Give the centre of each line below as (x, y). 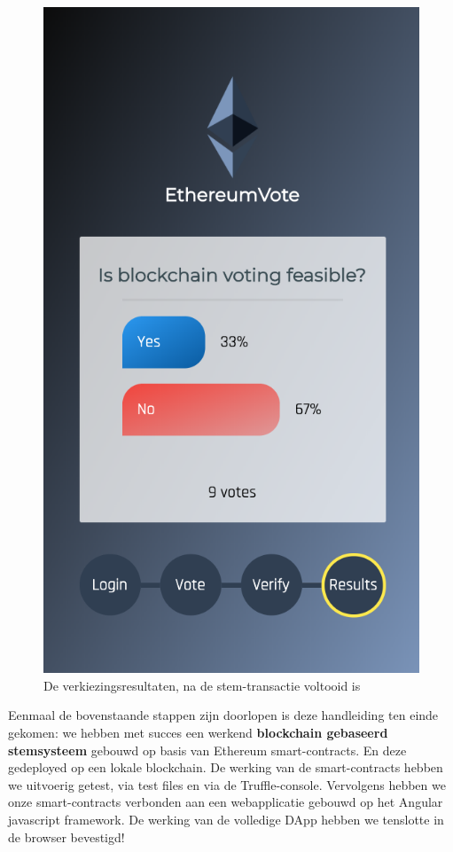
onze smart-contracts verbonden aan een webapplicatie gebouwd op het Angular (226, 802)
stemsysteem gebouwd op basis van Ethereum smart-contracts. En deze (207, 750)
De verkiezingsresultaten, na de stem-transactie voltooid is (202, 685)
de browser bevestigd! (66, 836)
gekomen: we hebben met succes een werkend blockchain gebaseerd (198, 732)
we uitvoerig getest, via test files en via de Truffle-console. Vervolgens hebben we (227, 784)
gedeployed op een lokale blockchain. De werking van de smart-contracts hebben (226, 767)
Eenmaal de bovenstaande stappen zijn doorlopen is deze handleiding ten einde (223, 715)
